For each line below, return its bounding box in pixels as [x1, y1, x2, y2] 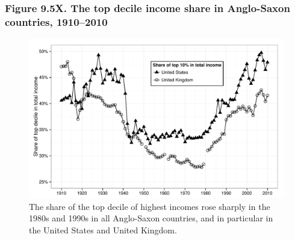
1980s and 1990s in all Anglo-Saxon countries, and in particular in [29, 212, 273, 224]
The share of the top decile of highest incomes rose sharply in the [29, 200, 270, 212]
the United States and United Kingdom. [29, 223, 177, 236]
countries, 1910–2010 [5, 14, 108, 29]
